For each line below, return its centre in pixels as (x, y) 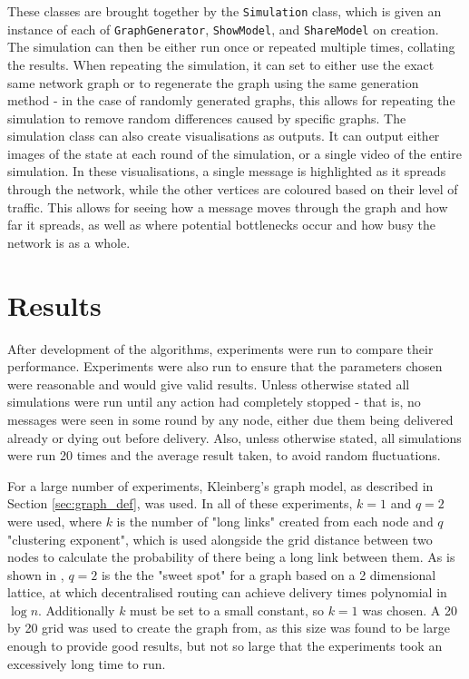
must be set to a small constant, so (227, 610)
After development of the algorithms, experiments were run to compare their (220, 348)
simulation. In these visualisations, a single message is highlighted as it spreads (227, 171)
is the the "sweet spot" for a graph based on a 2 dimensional (269, 574)
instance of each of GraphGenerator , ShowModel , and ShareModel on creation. (223, 29)
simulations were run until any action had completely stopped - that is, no (214, 402)
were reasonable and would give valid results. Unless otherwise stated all (209, 384)
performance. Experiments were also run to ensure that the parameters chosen (225, 366)
